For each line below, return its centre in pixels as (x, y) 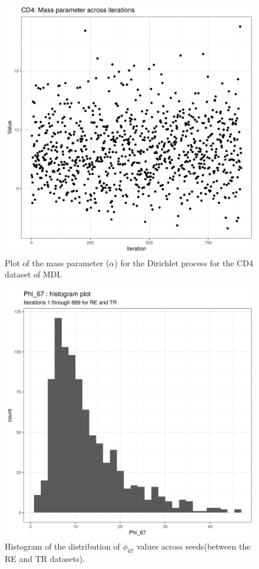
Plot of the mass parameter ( (57, 262)
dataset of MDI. (34, 274)
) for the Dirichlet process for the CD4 (184, 262)
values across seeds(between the (194, 546)
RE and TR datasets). (45, 559)
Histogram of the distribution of (62, 546)
